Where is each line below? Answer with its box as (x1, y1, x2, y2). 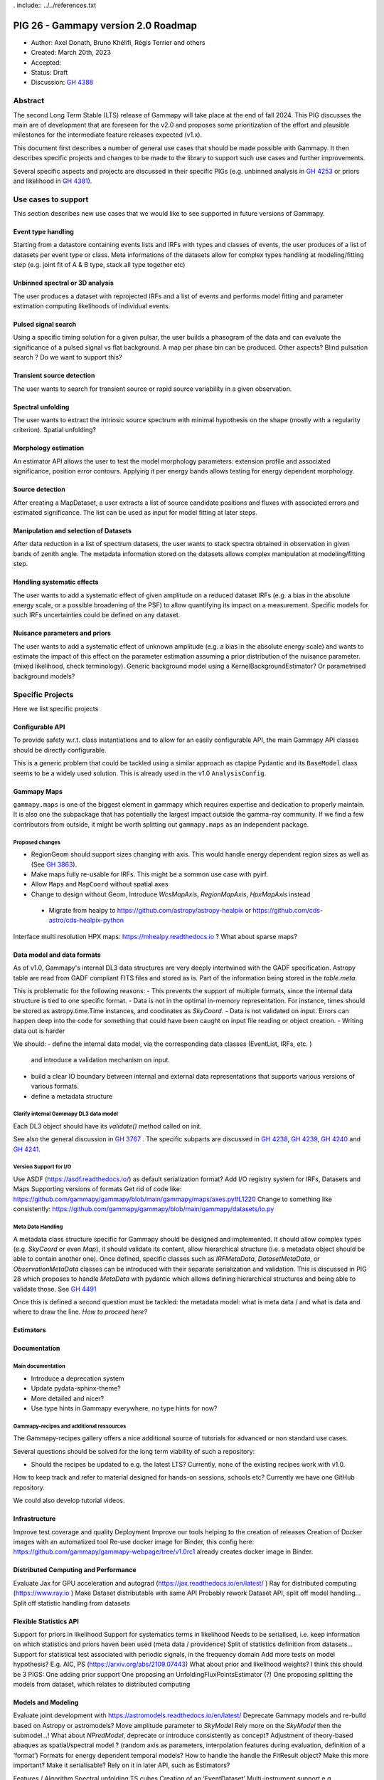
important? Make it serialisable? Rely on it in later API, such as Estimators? (13, 1761, 230, 1769)
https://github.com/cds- (252, 906, 324, 915)
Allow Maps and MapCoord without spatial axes (31, 880, 169, 889)
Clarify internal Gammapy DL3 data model (13, 1111, 119, 1118)
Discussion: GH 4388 (31, 78, 94, 87)
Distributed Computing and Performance (13, 1566, 137, 1574)
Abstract (13, 96, 45, 106)
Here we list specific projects (13, 705, 99, 713)
